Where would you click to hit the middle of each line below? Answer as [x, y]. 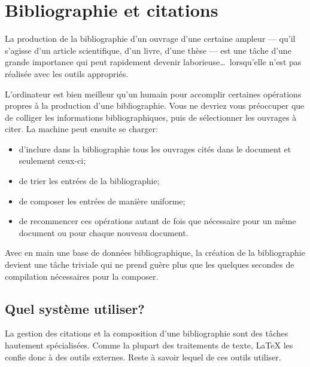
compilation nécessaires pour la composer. [82, 276]
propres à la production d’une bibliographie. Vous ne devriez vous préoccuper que [155, 105]
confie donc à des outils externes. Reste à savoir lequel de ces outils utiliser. [143, 357]
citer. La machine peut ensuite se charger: [81, 129]
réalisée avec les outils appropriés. [67, 73]
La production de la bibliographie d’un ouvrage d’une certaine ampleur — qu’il [150, 39]
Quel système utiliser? [75, 308]
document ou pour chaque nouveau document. [104, 232]
